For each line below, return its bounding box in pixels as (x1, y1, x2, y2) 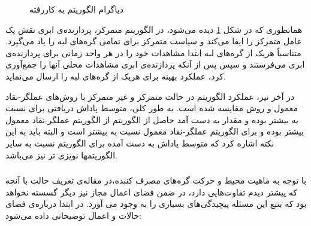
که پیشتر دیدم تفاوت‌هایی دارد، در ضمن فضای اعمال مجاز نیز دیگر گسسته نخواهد (5, 185, 298, 198)
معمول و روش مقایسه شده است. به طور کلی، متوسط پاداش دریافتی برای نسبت (5, 102, 298, 114)
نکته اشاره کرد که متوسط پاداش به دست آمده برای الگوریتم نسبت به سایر (5, 136, 274, 149)
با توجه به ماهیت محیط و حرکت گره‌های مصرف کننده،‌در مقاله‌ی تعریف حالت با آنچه (5, 174, 307, 187)
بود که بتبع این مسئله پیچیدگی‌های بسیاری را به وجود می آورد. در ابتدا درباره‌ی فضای (5, 197, 307, 210)
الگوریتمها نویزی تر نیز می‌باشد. (5, 148, 117, 161)
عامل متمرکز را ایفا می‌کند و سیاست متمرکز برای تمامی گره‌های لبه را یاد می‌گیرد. (5, 35, 302, 47)
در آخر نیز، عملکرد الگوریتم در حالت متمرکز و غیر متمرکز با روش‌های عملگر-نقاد (5, 90, 295, 102)
